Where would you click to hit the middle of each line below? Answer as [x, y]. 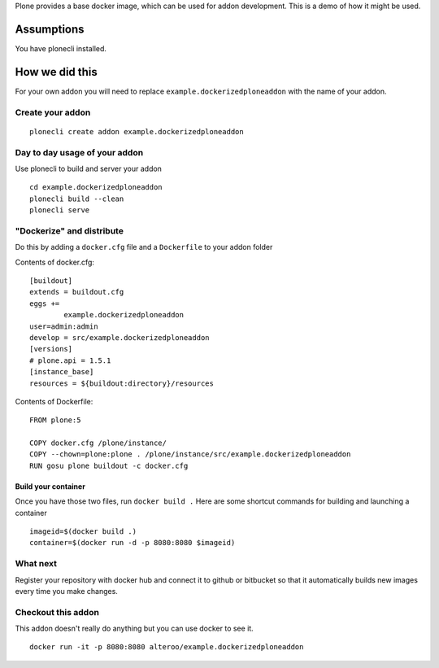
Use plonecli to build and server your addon [89, 168]
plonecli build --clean [77, 199]
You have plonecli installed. [61, 48]
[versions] [51, 349]
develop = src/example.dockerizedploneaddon [120, 337]
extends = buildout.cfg [77, 292]
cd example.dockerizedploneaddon [96, 188]
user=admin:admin [64, 326]
